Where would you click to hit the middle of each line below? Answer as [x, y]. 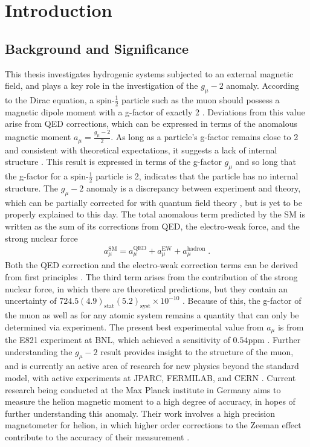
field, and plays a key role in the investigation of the [102, 85]
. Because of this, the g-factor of [242, 301]
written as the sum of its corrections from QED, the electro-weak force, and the [152, 226]
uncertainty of [31, 301]
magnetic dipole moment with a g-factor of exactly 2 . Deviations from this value [155, 111]
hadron [196, 249]
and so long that [266, 162]
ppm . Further [274, 339]
